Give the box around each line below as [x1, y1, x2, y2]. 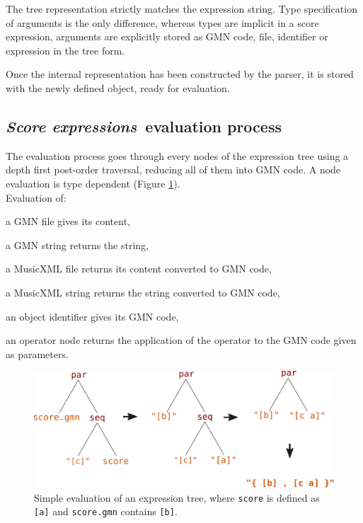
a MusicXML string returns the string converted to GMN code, [6, 285, 280, 299]
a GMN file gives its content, [6, 214, 131, 229]
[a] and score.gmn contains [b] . [34, 504, 178, 519]
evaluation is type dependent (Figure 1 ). [6, 176, 180, 190]
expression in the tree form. [6, 42, 125, 57]
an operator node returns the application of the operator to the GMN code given [6, 333, 357, 347]
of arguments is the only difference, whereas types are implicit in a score [6, 15, 319, 30]
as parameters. [6, 346, 69, 361]
